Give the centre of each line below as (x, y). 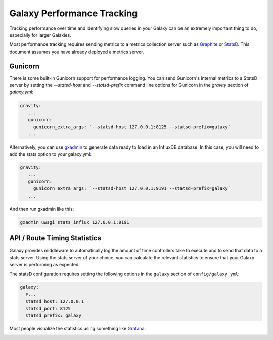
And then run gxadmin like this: (42, 209)
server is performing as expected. (45, 265)
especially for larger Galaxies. (40, 35)
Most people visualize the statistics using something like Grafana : (78, 329)
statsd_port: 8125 (48, 308)
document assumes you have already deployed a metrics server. (77, 52)
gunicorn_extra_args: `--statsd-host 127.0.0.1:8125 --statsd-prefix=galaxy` (132, 127)
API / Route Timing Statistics (55, 238)
